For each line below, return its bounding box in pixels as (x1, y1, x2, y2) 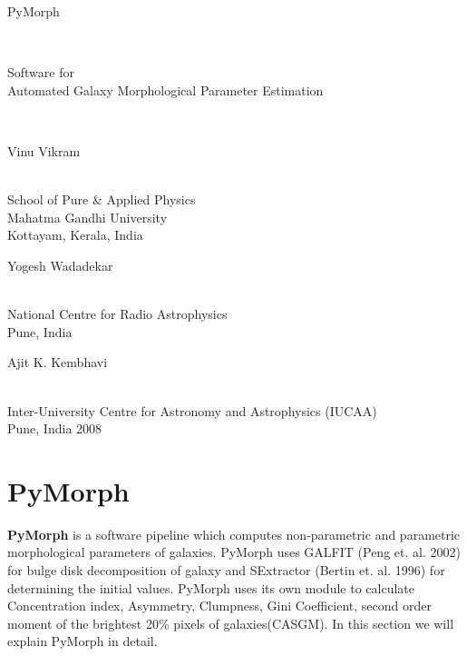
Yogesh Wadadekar (7, 255, 113, 274)
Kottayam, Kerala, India (7, 225, 143, 244)
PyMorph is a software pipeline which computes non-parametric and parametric (7, 524, 461, 543)
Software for (7, 63, 74, 82)
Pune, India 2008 (7, 419, 102, 438)
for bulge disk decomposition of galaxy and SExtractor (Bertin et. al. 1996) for (7, 561, 445, 579)
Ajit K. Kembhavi (7, 353, 108, 372)
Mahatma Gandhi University (7, 207, 168, 226)
